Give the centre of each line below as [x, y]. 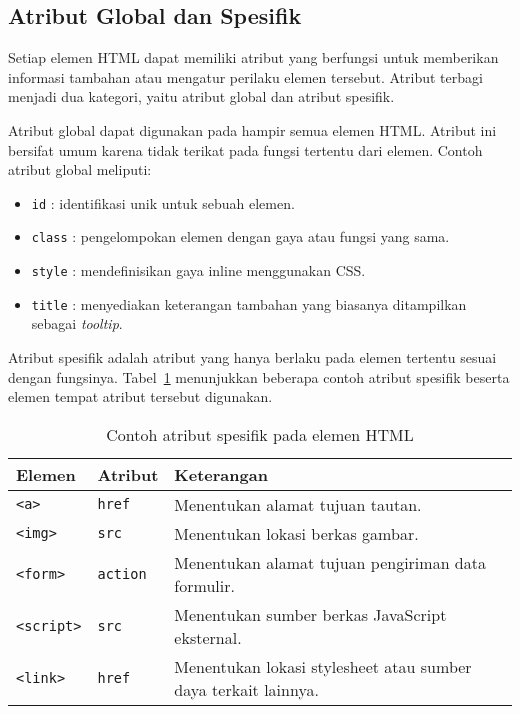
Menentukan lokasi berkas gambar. [296, 533]
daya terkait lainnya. [246, 689]
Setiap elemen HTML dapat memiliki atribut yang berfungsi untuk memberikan [253, 57]
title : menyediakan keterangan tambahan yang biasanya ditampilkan [249, 303]
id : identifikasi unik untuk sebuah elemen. [163, 202]
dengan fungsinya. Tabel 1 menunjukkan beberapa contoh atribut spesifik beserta [259, 376]
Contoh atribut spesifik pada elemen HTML [260, 434]
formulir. [204, 585]
